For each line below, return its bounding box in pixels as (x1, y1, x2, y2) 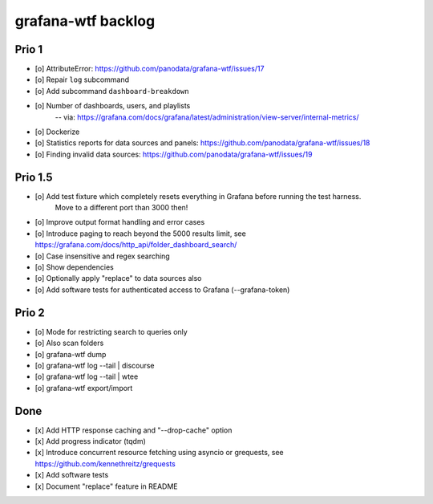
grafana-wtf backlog (14, 12, 156, 30)
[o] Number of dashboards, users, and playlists (34, 101, 191, 111)
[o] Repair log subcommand (34, 75, 130, 84)
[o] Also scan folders (34, 338, 104, 348)
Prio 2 (14, 306, 46, 319)
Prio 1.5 (14, 170, 53, 184)
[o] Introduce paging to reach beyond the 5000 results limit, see (34, 229, 246, 238)
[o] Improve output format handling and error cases (34, 217, 205, 227)
